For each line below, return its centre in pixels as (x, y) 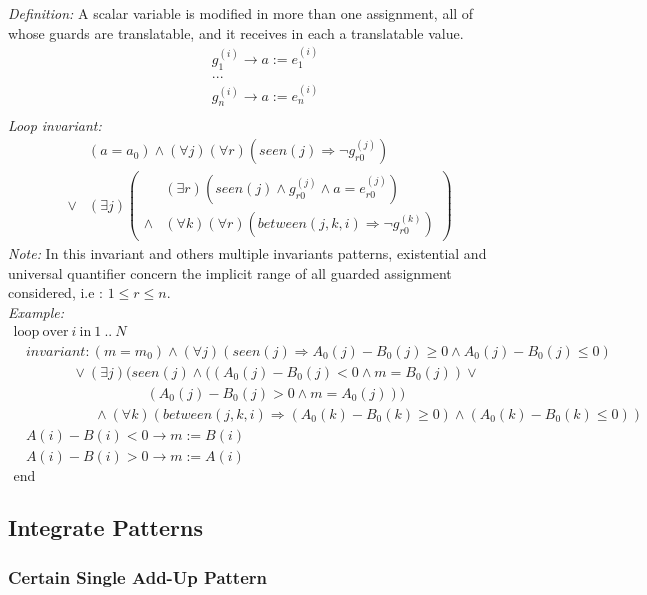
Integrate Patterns (105, 527)
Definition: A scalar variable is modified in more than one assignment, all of (241, 13)
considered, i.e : (56, 292)
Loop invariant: (55, 124)
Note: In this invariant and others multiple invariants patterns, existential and (247, 253)
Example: (36, 312)
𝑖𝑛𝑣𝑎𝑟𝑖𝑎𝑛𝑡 (55, 351)
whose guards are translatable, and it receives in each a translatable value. (236, 32)
